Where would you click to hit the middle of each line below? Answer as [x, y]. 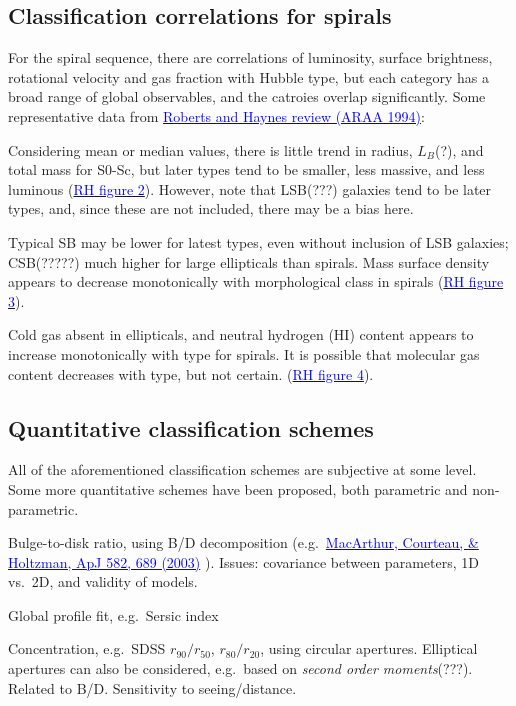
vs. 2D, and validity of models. [103, 581]
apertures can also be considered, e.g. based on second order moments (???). [240, 668]
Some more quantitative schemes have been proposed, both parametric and [238, 488]
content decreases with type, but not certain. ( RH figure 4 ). [191, 373]
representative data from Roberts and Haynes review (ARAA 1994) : [216, 115]
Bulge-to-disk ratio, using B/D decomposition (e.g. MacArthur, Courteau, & [243, 542]
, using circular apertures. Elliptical [369, 648]
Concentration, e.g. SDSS [87, 648]
